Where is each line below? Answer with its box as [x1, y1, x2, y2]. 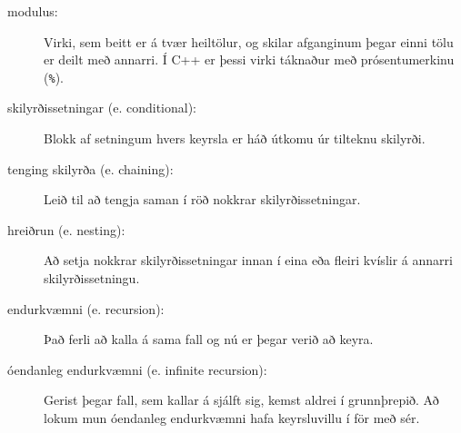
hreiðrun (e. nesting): [7, 220, 125, 239]
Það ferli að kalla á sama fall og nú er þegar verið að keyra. [44, 330, 374, 349]
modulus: [7, 2, 58, 20]
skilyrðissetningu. [44, 269, 140, 287]
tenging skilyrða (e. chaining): [7, 159, 174, 178]
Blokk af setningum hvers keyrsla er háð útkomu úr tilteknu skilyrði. [44, 129, 426, 148]
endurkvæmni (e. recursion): [7, 299, 165, 318]
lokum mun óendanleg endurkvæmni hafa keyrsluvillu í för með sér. [44, 408, 420, 427]
